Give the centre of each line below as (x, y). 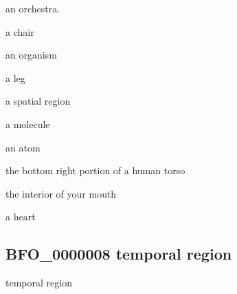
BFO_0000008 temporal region (119, 254)
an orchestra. (33, 8)
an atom (23, 147)
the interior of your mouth (61, 193)
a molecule (28, 124)
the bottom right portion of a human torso (95, 170)
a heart (21, 217)
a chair (20, 31)
